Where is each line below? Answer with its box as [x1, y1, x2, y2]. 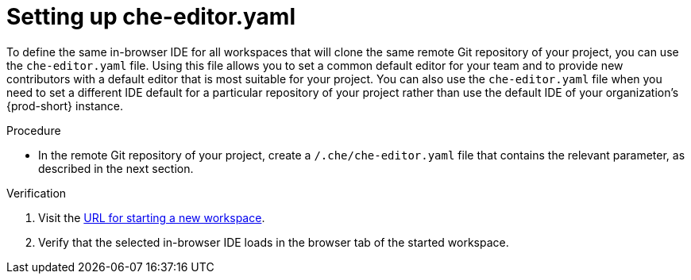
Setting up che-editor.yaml [6, 3, 296, 30]
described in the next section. [38, 161, 194, 175]
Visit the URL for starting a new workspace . [38, 210, 265, 224]
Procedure [6, 123, 61, 137]
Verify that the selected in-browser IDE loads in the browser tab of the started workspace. [38, 235, 509, 249]
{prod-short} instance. [6, 98, 124, 113]
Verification [6, 186, 67, 200]
